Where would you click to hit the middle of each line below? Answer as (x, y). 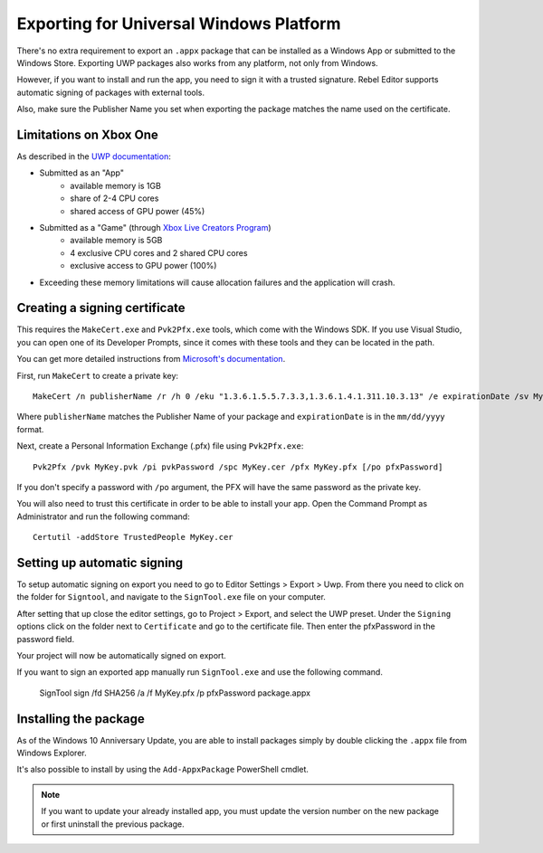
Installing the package (81, 719)
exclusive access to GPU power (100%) (143, 266)
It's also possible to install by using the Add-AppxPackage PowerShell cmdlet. (163, 770)
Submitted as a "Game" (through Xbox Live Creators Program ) (155, 227)
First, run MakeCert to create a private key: (98, 375)
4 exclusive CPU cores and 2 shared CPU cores (159, 252)
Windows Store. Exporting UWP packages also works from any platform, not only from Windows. (198, 62)
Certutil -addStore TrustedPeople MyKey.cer (133, 537)
